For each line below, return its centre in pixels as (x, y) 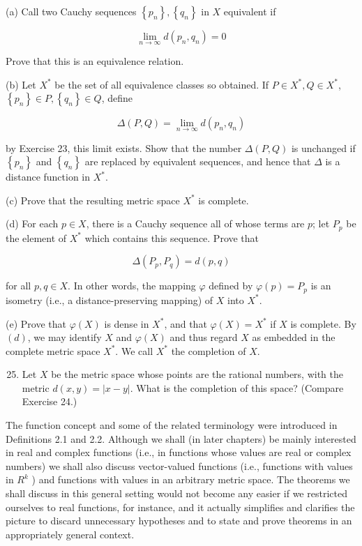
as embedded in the (294, 337)
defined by (231, 286)
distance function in (48, 177)
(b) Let (21, 84)
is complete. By (323, 323)
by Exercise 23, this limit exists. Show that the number (124, 147)
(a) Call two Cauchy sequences (71, 11)
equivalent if (250, 11)
